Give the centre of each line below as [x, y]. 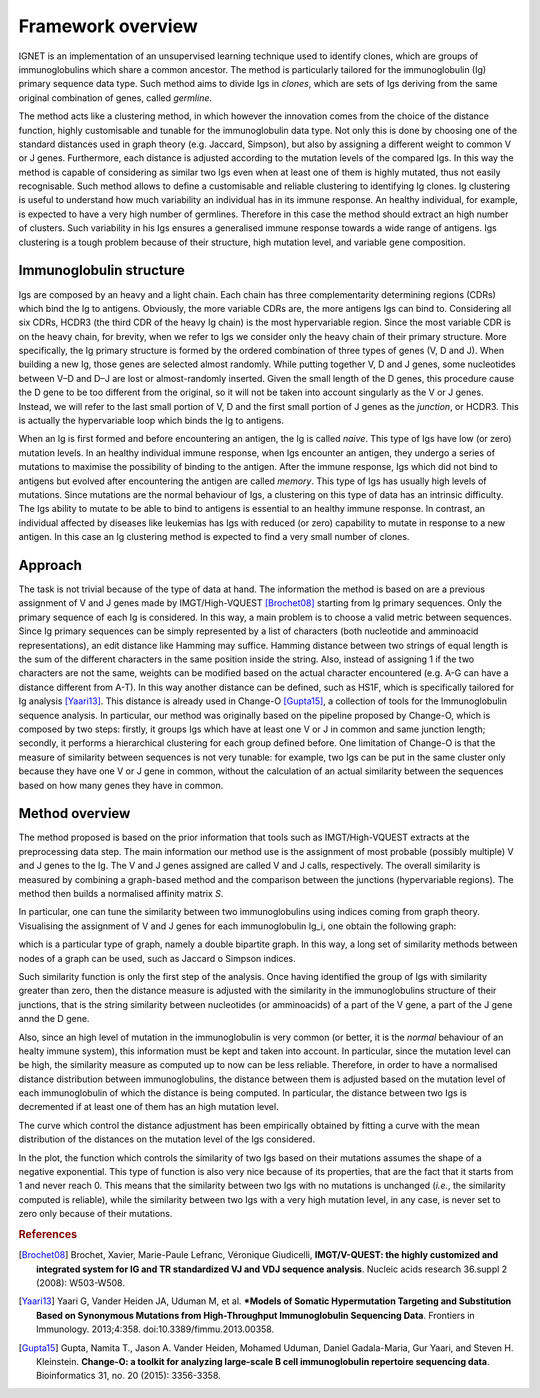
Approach [50, 565]
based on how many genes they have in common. [121, 785]
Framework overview [108, 26]
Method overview [74, 813]
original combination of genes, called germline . [115, 97]
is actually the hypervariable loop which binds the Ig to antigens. [151, 421]
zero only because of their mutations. [95, 1214]
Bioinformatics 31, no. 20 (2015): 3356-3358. [129, 1376]
